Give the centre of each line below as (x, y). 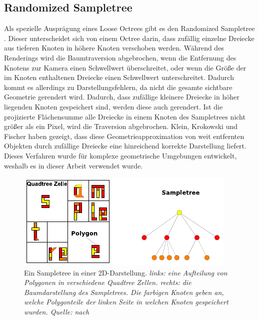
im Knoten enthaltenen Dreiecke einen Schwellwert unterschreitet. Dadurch (119, 77)
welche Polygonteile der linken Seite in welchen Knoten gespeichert (126, 302)
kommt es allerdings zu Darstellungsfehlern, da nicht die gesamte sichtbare (118, 87)
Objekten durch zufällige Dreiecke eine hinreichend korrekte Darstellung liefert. (125, 146)
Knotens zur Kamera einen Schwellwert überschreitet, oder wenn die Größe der (125, 67)
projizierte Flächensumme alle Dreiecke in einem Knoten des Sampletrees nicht (125, 116)
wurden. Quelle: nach (57, 312)
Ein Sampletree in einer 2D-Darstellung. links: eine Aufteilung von (126, 272)
